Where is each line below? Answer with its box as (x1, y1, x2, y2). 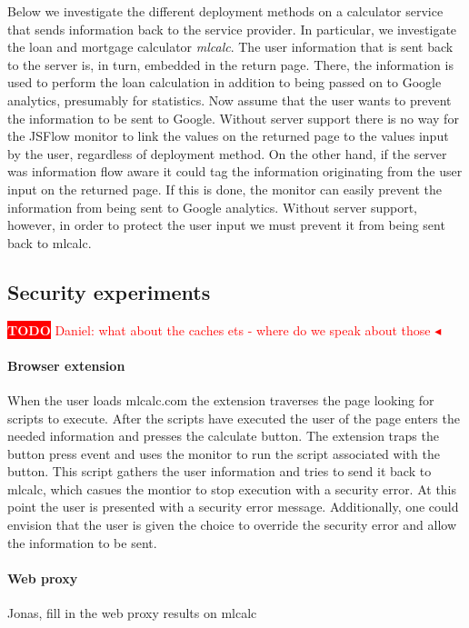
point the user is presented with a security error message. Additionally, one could (7, 497, 459, 516)
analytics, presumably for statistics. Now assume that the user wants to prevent (7, 90, 452, 109)
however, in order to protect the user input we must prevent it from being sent (7, 215, 445, 234)
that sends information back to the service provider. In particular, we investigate (7, 19, 457, 38)
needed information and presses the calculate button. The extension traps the (7, 426, 439, 445)
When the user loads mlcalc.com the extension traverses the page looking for (7, 390, 434, 409)
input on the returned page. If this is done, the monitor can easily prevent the (7, 179, 442, 198)
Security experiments (7, 277, 211, 305)
